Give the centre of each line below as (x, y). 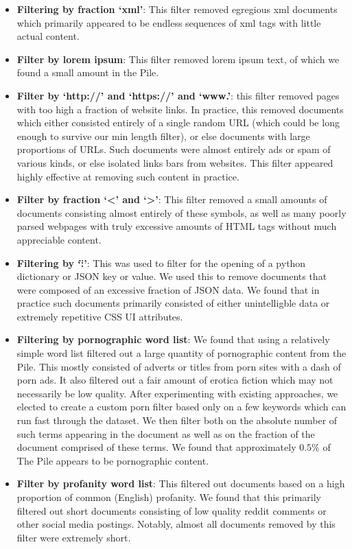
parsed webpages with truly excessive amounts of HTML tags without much (177, 226)
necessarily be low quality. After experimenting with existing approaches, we (177, 393)
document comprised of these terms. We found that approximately (156, 447)
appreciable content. (59, 239)
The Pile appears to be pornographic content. (113, 460)
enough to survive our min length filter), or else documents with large (163, 136)
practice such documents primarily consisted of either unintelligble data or (173, 303)
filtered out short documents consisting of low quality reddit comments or (172, 510)
